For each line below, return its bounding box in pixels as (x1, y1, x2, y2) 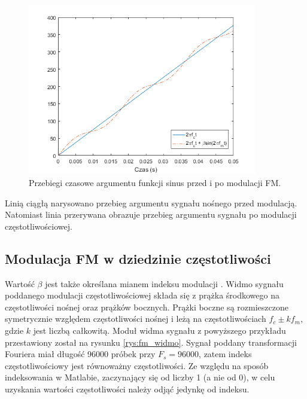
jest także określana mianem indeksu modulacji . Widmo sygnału (45, 277, 284, 290)
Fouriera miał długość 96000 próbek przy (5, 348, 156, 360)
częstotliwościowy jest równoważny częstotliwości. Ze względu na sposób (5, 359, 269, 371)
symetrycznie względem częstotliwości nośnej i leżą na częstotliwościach (5, 312, 266, 325)
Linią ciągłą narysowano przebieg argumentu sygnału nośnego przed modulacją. (5, 196, 297, 209)
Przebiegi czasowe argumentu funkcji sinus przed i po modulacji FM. (29, 176, 281, 189)
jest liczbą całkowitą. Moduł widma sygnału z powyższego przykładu (33, 324, 286, 336)
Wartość (5, 277, 35, 290)
